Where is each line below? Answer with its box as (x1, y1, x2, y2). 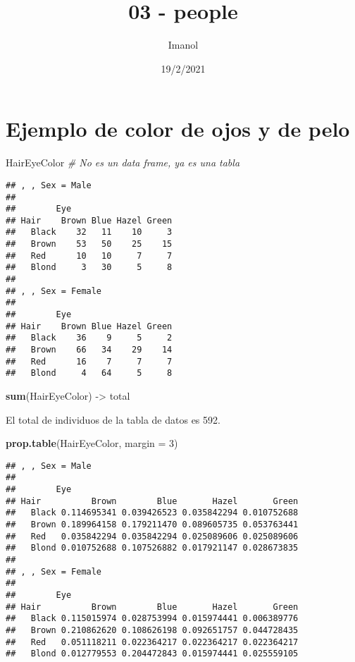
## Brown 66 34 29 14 (6, 345, 173, 355)
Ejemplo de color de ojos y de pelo (6, 114, 350, 143)
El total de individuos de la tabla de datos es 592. (6, 412, 220, 427)
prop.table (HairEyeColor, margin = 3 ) (6, 436, 178, 450)
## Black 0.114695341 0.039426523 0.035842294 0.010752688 (6, 508, 299, 518)
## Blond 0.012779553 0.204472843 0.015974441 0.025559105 (6, 649, 299, 659)
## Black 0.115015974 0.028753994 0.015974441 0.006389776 (6, 613, 299, 624)
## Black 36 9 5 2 (6, 333, 173, 343)
